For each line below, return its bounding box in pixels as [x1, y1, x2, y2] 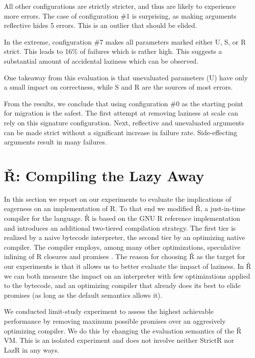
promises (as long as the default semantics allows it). [4, 289, 162, 300]
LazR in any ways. [4, 344, 59, 355]
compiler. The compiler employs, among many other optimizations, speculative [4, 241, 241, 252]
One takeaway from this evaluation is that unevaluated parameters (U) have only [4, 72, 248, 82]
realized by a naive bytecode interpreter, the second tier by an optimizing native [4, 232, 245, 242]
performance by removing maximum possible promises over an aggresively [4, 315, 226, 326]
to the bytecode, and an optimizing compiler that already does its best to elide [4, 280, 241, 290]
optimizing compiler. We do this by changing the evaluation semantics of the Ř [4, 325, 242, 335]
